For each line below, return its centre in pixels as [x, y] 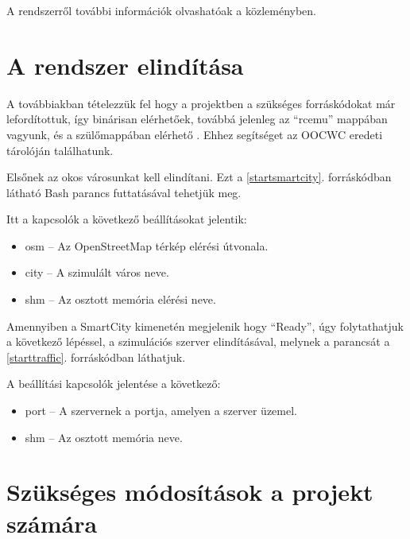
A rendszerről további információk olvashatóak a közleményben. [161, 10]
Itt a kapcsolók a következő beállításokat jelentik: [127, 219]
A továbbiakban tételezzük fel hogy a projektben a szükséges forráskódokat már [201, 103]
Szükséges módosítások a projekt [190, 492]
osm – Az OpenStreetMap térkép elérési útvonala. [147, 245]
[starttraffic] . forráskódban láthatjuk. [96, 357]
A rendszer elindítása [125, 65]
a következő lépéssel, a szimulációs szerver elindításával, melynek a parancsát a [198, 341]
